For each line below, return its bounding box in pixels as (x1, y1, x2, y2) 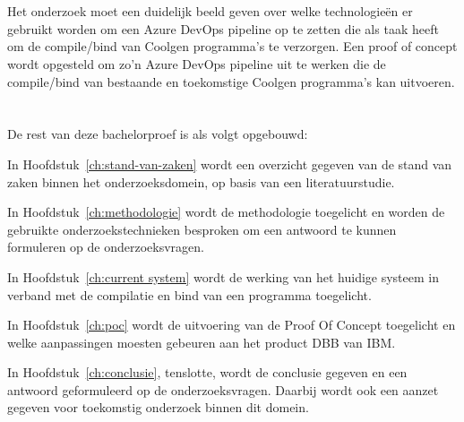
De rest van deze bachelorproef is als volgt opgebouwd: (7, 125, 308, 143)
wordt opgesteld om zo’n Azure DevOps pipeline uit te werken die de (7, 54, 386, 73)
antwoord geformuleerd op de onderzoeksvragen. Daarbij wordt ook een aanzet (7, 380, 439, 399)
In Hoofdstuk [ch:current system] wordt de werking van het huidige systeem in (7, 267, 439, 286)
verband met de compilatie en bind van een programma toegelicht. (7, 285, 372, 304)
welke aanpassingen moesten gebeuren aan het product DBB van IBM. (7, 332, 396, 351)
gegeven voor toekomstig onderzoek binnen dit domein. (7, 398, 309, 417)
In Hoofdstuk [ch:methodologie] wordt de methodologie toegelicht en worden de (7, 202, 445, 221)
